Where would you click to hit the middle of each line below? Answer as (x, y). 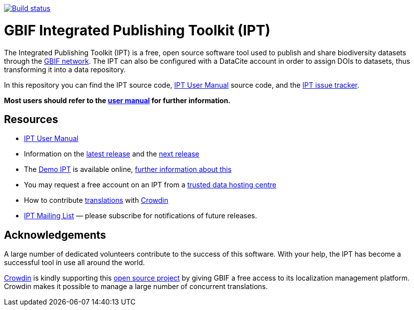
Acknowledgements (55, 235)
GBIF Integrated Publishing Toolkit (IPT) (137, 30)
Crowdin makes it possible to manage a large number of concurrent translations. (136, 287)
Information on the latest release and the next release (112, 154)
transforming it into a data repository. (65, 69)
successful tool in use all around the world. (75, 263)
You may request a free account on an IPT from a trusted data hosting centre (150, 185)
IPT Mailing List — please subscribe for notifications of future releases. (141, 216)
